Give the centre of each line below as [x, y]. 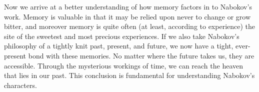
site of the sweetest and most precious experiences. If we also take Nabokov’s [122, 36]
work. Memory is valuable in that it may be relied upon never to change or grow [127, 16]
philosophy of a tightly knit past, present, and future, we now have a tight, [119, 46]
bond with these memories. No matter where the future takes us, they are [141, 55]
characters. [20, 85]
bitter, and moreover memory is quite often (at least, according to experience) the [130, 26]
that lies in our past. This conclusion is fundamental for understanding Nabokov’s [129, 75]
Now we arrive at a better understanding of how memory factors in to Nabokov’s [128, 6]
